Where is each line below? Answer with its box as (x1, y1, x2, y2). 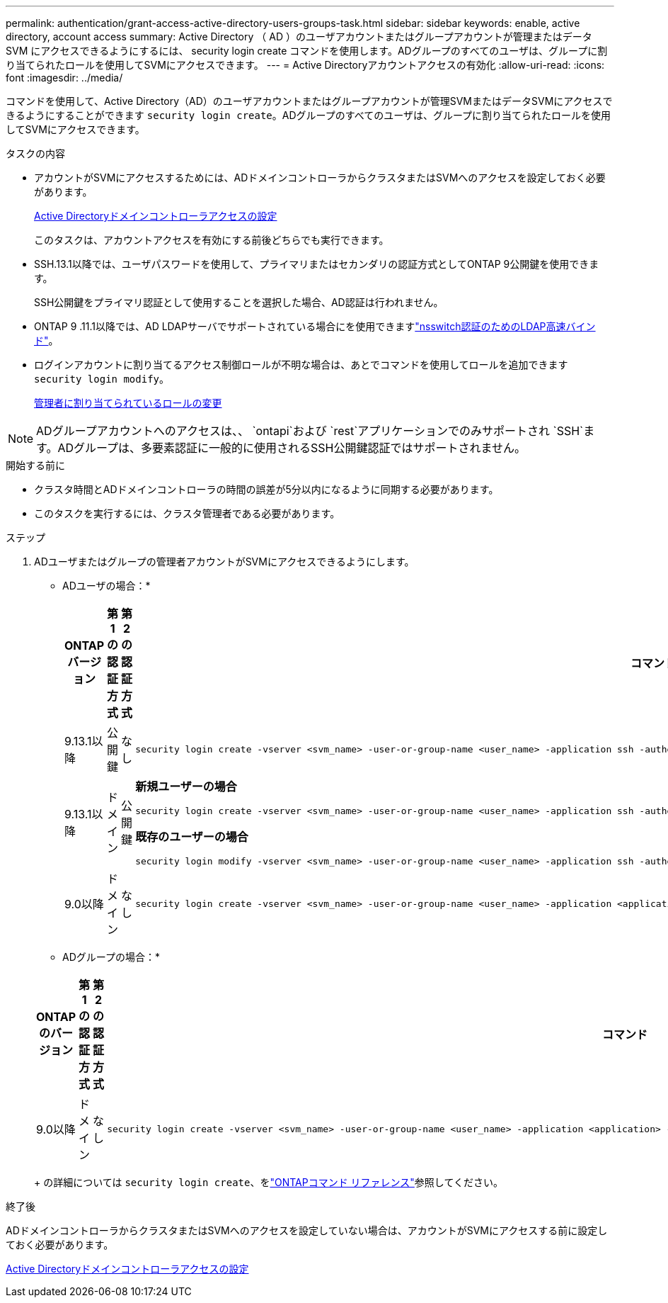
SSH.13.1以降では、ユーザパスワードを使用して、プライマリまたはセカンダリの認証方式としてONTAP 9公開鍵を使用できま (34, 258, 599, 270)
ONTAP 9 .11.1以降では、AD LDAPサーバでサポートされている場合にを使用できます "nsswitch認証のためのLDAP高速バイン (34, 320, 596, 332)
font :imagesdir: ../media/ (6, 72, 123, 84)
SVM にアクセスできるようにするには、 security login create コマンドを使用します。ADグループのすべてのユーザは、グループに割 (6, 45, 608, 57)
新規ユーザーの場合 (135, 779, 237, 794)
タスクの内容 (6, 147, 65, 159)
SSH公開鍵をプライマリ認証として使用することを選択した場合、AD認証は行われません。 (34, 296, 444, 308)
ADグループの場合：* (62, 951, 160, 963)
